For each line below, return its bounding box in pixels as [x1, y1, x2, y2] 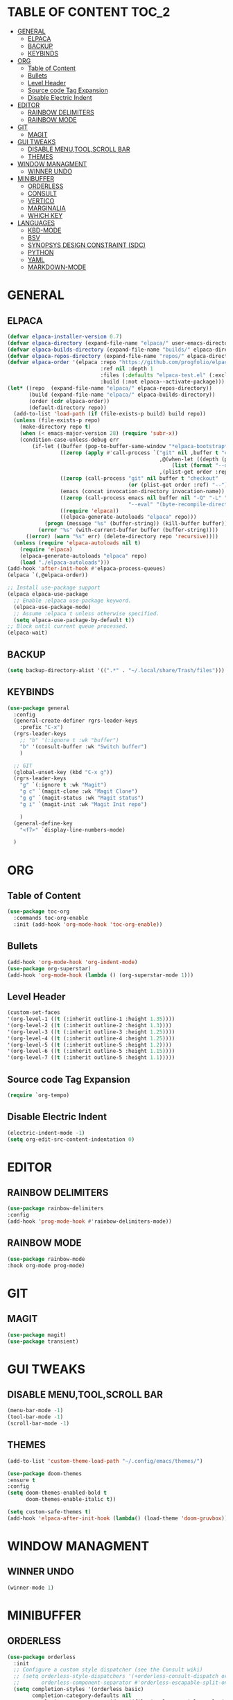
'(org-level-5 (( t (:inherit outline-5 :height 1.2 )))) [7, 1041, 172, 1048]
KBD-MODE [27, 226, 62, 234]
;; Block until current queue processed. [7, 623, 129, 630]
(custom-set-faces [7, 1009, 60, 1016]
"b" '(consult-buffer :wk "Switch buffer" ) [19, 743, 148, 750]
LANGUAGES [17, 218, 55, 227]
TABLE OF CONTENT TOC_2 [7, 4, 171, 20]
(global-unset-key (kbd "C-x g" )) [13, 769, 113, 775]
